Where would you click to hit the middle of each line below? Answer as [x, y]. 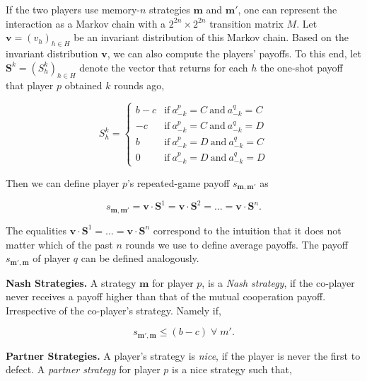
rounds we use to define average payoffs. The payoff [237, 244]
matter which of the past [59, 244]
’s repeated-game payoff [178, 182]
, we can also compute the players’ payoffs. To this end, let [234, 53]
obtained [83, 85]
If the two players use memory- [73, 9]
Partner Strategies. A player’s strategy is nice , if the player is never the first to [183, 355]
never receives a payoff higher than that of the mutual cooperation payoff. [166, 296]
